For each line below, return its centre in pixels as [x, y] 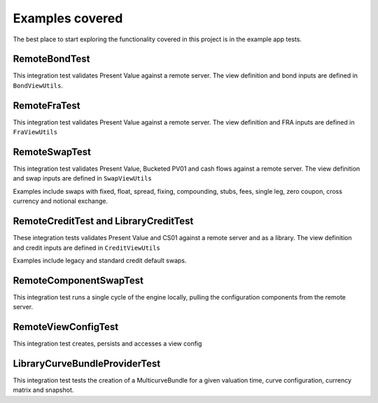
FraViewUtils [35, 132]
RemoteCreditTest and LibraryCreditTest [103, 221]
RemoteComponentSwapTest [78, 280]
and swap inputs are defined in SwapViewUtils [82, 178]
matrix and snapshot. [43, 390]
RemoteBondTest [51, 59]
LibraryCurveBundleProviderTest [87, 363]
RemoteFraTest [47, 105]
